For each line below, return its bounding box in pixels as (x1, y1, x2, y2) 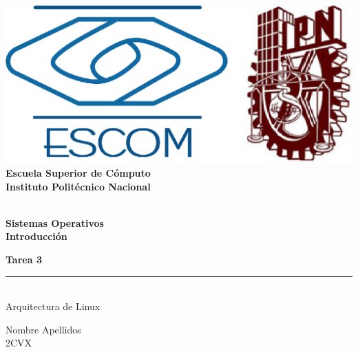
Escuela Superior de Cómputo (6, 165, 151, 179)
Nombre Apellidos (6, 322, 81, 336)
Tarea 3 (6, 252, 42, 266)
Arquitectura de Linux (6, 299, 101, 313)
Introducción (6, 229, 67, 243)
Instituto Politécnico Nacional (6, 179, 151, 193)
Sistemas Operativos (6, 215, 104, 230)
